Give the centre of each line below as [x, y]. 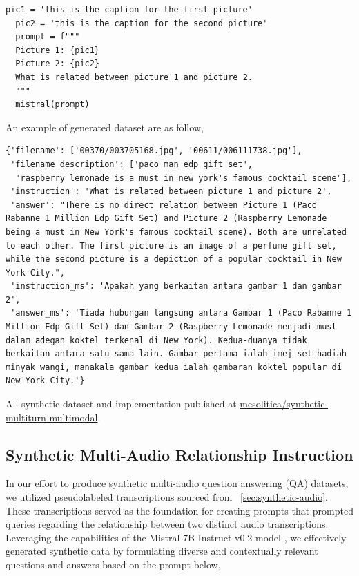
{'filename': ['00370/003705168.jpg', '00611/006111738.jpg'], [154, 151]
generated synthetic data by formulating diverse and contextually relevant [162, 551]
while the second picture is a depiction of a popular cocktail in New [174, 259]
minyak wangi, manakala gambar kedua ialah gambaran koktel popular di [174, 367]
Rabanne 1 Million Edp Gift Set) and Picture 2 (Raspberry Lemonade [166, 219]
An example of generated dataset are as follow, [105, 127]
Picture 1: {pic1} [58, 50]
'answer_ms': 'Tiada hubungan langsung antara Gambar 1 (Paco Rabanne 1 [181, 313]
